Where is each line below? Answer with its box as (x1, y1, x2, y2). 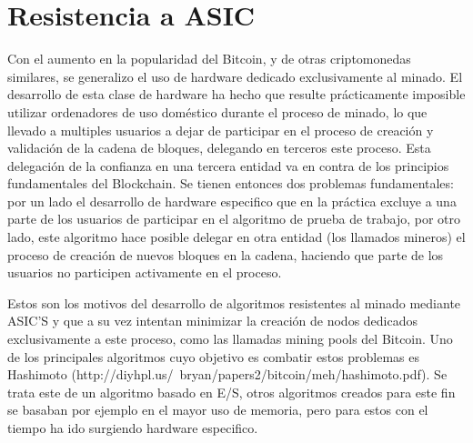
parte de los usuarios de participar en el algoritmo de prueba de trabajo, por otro (7, 209, 461, 228)
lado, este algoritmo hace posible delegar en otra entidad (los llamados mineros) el (7, 227, 466, 247)
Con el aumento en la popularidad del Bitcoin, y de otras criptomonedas (7, 49, 411, 68)
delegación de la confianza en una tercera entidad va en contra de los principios (7, 156, 449, 175)
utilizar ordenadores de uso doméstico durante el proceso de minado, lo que (7, 102, 428, 121)
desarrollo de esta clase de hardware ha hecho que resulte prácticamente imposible (7, 85, 466, 104)
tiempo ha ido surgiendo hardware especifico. (7, 418, 258, 437)
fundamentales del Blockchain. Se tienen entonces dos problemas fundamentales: (7, 174, 454, 193)
